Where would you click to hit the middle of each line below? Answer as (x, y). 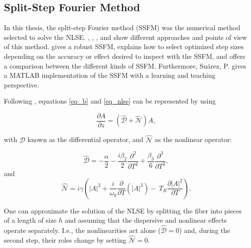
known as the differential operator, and (85, 139)
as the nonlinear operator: (193, 139)
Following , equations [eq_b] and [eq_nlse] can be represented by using (110, 101)
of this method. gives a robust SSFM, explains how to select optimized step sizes (124, 46)
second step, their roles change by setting (65, 239)
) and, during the (204, 230)
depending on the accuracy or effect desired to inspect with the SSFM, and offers (125, 56)
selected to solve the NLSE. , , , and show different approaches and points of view (125, 37)
